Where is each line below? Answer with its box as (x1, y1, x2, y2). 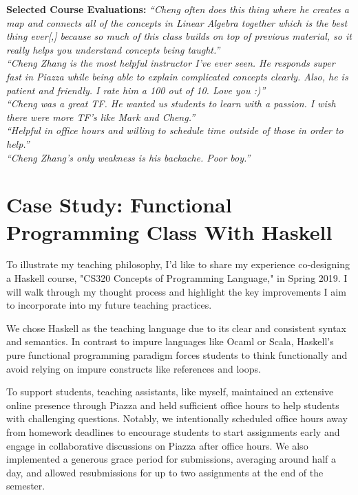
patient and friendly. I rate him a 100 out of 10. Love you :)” (6, 82, 266, 97)
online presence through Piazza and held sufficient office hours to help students (6, 397, 339, 412)
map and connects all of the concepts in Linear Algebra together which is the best (6, 15, 348, 30)
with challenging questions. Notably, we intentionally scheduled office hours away (6, 411, 348, 426)
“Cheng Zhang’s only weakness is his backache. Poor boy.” (6, 150, 251, 164)
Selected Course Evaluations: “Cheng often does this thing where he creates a (6, 2, 349, 16)
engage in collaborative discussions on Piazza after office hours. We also (6, 438, 308, 452)
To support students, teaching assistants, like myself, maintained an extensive (6, 384, 334, 399)
